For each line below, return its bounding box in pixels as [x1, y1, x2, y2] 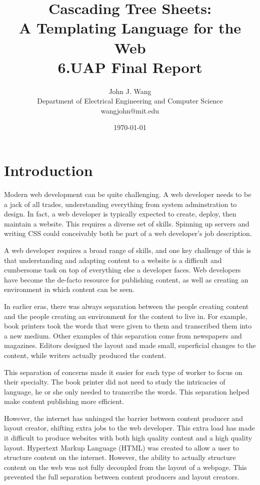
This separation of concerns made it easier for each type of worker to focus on [4, 366, 242, 377]
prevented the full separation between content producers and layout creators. [4, 471, 239, 482]
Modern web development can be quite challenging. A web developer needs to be [4, 189, 251, 199]
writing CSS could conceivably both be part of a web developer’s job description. [4, 228, 252, 238]
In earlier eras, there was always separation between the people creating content [4, 300, 249, 311]
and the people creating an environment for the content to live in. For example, [4, 310, 247, 321]
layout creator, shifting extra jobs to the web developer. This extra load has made [4, 422, 255, 433]
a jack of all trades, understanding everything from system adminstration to [4, 198, 237, 209]
